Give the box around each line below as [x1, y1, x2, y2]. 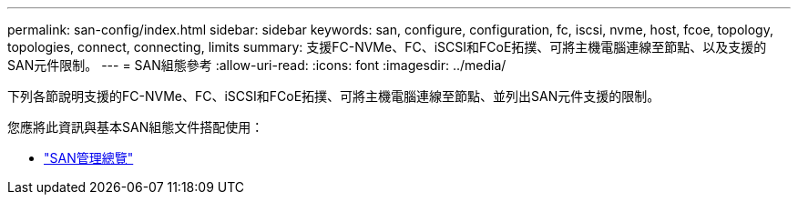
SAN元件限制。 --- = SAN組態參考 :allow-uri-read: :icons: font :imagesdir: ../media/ [7, 57, 506, 73]
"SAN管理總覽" [44, 150, 134, 166]
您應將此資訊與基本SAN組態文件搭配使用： [7, 119, 264, 135]
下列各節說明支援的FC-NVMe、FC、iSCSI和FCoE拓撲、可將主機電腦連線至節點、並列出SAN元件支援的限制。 [7, 88, 660, 104]
